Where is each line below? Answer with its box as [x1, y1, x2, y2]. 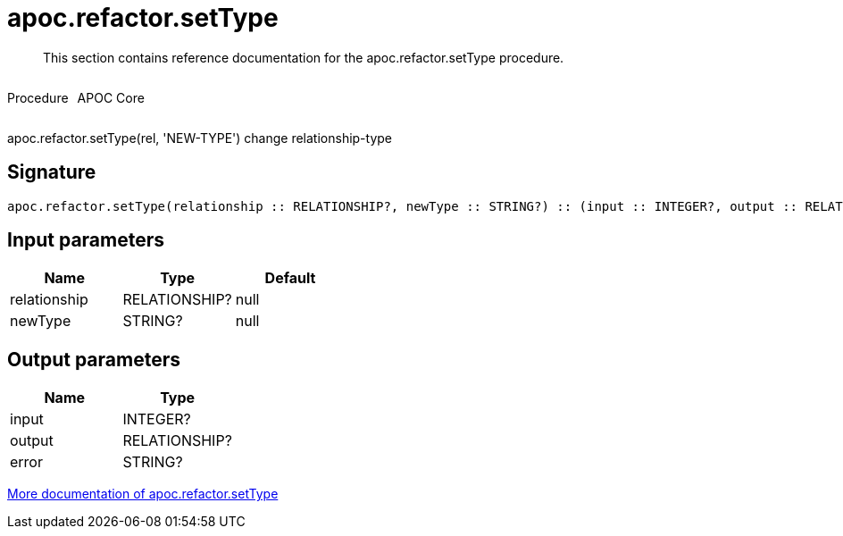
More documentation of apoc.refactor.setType [7, 486, 279, 502]
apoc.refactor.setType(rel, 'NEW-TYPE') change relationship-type [7, 130, 393, 146]
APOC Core [77, 89, 145, 105]
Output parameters [7, 348, 180, 371]
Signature [7, 161, 96, 184]
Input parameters [7, 229, 165, 252]
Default [264, 269, 316, 288]
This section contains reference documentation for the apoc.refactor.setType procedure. [43, 49, 564, 65]
